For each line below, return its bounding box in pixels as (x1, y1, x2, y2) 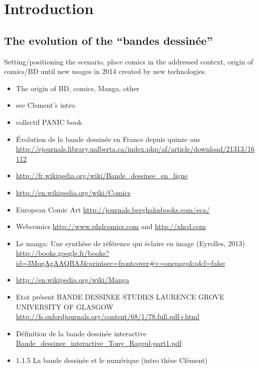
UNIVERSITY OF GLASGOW (16, 301, 113, 312)
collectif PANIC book (16, 116, 82, 127)
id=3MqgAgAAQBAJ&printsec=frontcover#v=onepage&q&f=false (16, 257, 225, 268)
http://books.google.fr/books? (16, 248, 109, 258)
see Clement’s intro (16, 100, 75, 110)
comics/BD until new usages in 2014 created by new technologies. (4, 66, 207, 77)
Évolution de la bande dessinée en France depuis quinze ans (16, 133, 200, 144)
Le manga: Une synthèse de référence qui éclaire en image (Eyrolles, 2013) (16, 238, 245, 248)
